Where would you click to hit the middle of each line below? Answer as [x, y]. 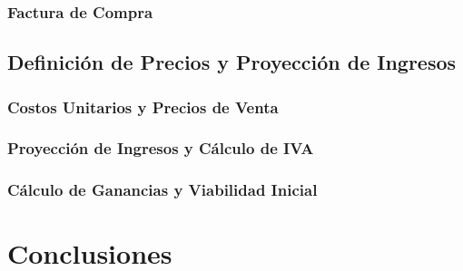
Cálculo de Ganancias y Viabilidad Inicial [163, 190]
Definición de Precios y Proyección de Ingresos [232, 62]
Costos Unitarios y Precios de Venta [143, 106]
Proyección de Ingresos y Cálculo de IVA [161, 148]
